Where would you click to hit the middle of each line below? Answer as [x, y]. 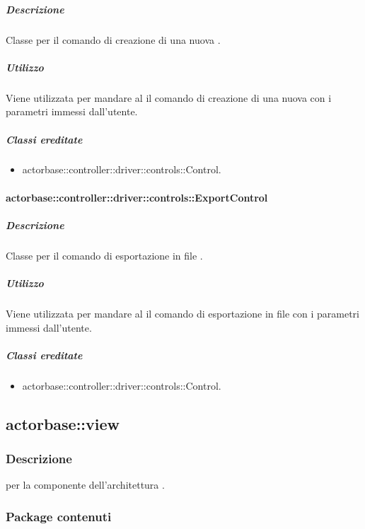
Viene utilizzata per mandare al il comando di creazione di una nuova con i [169, 97]
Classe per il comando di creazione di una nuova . [113, 39]
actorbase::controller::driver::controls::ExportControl [137, 197]
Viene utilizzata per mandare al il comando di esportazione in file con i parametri [182, 313]
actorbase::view [63, 423]
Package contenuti [59, 516]
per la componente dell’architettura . [85, 485]
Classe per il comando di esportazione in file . [104, 255]
